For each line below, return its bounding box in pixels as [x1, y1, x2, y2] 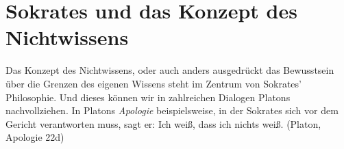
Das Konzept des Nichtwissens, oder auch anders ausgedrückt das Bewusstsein [5, 63, 334, 77]
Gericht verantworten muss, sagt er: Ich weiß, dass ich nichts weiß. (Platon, [5, 116, 321, 131]
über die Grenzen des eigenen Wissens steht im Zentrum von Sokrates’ [5, 76, 302, 90]
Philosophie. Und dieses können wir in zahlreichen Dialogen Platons [5, 90, 291, 104]
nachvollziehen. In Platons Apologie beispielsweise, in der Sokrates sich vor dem [5, 103, 339, 118]
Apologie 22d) [5, 130, 64, 144]
